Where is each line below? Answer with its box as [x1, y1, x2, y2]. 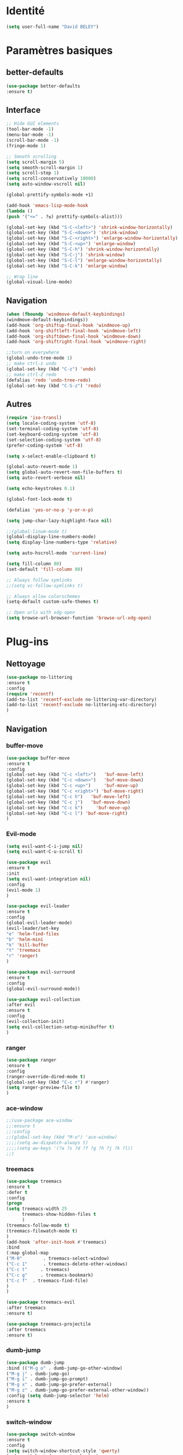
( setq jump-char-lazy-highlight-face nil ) [6, 517, 112, 523]
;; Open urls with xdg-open [6, 609, 76, 615]
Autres [6, 399, 32, 409]
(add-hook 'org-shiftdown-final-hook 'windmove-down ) [6, 333, 142, 339]
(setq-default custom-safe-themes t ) [6, 599, 99, 605]
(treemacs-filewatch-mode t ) [6, 1228, 78, 1234]
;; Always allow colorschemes [6, 593, 81, 599]
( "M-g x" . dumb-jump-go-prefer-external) [6, 1381, 112, 1388]
